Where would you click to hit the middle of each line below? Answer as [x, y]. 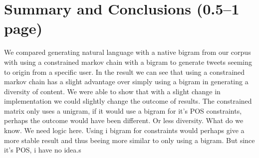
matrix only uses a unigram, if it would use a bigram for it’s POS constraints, [123, 110]
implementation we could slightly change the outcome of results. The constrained [128, 101]
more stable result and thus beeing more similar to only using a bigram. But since [129, 140]
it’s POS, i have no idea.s [43, 150]
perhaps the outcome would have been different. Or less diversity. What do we [124, 120]
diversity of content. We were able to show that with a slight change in [112, 91]
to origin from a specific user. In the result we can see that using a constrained [125, 72]
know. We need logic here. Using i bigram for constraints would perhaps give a [124, 130]
